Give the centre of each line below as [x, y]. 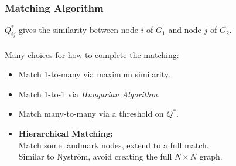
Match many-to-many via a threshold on [91, 114]
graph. [211, 156]
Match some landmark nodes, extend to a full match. [114, 145]
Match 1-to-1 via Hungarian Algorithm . [89, 94]
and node [185, 30]
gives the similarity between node [78, 30]
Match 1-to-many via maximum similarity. [94, 74]
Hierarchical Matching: [66, 133]
